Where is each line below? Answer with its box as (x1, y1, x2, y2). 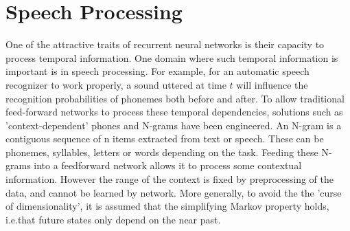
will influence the (236, 77, 308, 91)
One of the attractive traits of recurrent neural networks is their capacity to (5, 37, 325, 52)
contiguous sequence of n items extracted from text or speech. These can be (5, 131, 324, 146)
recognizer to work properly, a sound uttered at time (5, 77, 226, 91)
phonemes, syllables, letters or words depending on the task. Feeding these (5, 144, 318, 159)
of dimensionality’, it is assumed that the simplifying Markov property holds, (5, 199, 329, 213)
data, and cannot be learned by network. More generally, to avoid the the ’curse (5, 185, 342, 199)
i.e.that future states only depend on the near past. (5, 212, 221, 226)
